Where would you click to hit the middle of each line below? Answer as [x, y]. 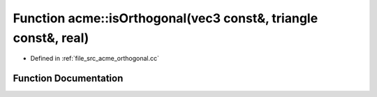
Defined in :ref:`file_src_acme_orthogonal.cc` [95, 59]
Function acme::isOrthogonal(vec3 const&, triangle [165, 18]
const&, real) [51, 38]
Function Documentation [68, 79]
